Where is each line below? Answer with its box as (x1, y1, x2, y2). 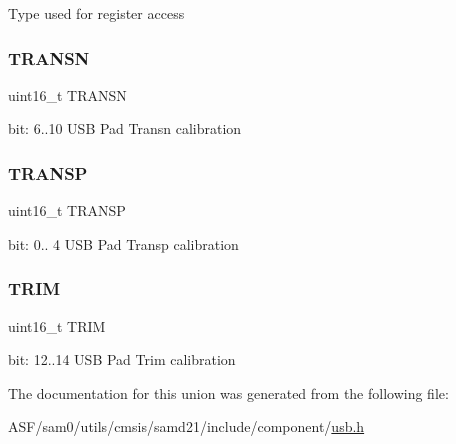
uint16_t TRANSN (8, 84, 127, 105)
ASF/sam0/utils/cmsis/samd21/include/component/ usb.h (8, 416, 365, 437)
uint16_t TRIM (8, 315, 106, 336)
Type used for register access (8, 3, 185, 23)
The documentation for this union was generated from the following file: (8, 382, 449, 403)
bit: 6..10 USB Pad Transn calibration (8, 118, 242, 139)
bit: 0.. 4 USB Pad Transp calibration (8, 233, 239, 254)
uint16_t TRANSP (8, 200, 126, 221)
